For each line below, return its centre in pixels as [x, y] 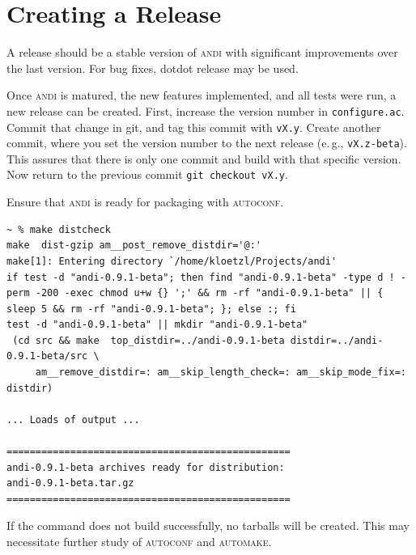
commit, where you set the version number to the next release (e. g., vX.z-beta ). [207, 143]
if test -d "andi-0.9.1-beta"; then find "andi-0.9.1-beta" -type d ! [201, 277]
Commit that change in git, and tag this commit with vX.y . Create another [194, 127]
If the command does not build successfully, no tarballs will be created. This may [208, 525]
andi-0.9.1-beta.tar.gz [70, 483]
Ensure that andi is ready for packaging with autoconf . [145, 202]
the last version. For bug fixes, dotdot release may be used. [153, 68]
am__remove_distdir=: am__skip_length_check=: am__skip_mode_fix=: [221, 373]
